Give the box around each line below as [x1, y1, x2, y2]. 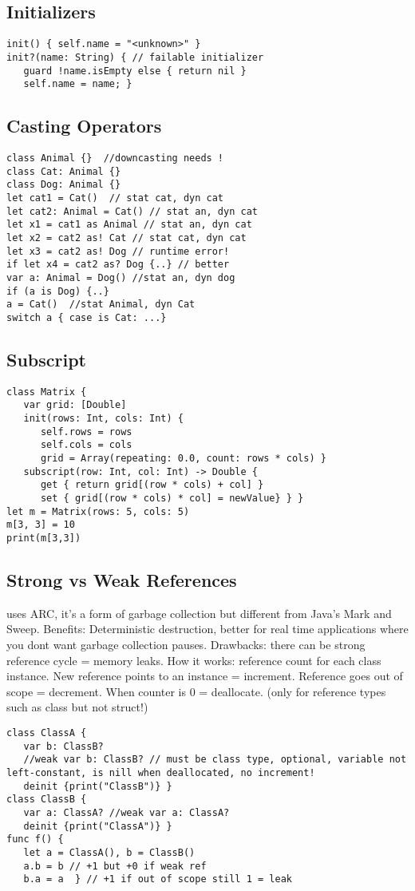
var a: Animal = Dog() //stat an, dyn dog [6, 271, 235, 283]
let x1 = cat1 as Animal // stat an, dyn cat [6, 219, 252, 231]
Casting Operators [6, 113, 162, 138]
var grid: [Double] [23, 399, 127, 411]
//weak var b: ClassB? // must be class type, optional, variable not [23, 754, 407, 766]
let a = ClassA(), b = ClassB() [23, 846, 196, 858]
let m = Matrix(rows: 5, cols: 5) [6, 505, 190, 517]
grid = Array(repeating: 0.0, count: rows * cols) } [40, 453, 326, 465]
